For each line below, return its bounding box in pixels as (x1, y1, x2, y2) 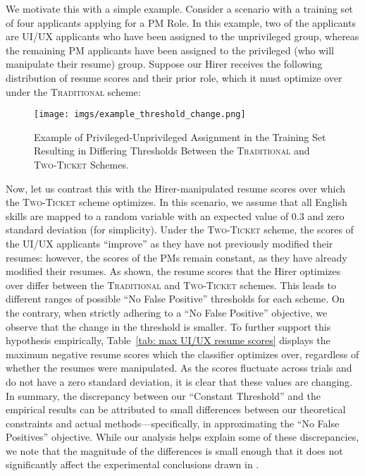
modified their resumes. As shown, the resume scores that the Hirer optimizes (6, 264, 341, 279)
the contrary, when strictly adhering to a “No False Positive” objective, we (6, 305, 328, 319)
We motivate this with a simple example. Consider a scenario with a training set (6, 1, 353, 16)
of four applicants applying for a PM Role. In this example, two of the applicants (6, 15, 356, 30)
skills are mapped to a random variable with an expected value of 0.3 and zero (6, 208, 345, 223)
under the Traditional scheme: (6, 84, 141, 99)
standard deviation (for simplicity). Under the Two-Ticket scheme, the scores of (6, 222, 354, 237)
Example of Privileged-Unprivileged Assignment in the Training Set (34, 129, 326, 144)
